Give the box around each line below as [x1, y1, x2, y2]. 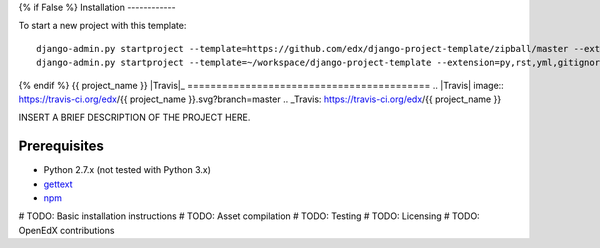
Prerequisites [18, 138, 104, 155]
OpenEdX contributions [18, 224, 115, 236]
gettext [43, 178, 74, 190]
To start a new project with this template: [18, 20, 187, 32]
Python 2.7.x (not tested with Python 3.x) [43, 164, 212, 176]
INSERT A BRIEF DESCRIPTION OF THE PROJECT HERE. [18, 111, 251, 124]
